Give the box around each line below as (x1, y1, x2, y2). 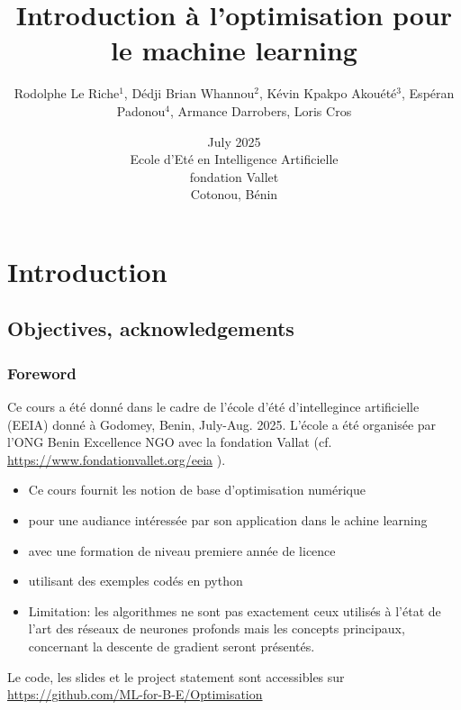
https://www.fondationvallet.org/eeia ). (7, 450, 226, 469)
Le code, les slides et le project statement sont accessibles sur (7, 667, 345, 686)
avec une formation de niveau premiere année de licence (28, 541, 336, 560)
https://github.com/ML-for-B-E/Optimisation (7, 685, 263, 704)
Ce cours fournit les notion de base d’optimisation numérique (28, 480, 366, 499)
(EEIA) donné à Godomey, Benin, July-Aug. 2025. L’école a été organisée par (7, 414, 437, 433)
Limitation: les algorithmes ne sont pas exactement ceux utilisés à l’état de (28, 601, 441, 620)
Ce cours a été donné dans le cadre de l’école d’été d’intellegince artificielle (7, 397, 420, 416)
